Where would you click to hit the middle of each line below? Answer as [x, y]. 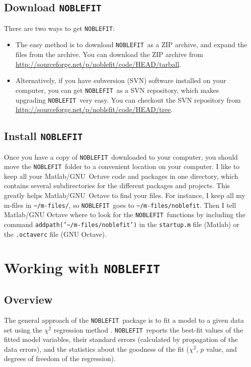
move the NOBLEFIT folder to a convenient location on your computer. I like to [122, 166]
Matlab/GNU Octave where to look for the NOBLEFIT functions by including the [125, 214]
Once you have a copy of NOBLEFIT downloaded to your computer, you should [121, 156]
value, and [222, 349]
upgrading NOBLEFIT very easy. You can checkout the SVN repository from [128, 99]
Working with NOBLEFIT [82, 268]
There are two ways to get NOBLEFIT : [59, 28]
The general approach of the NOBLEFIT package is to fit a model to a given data [124, 320]
